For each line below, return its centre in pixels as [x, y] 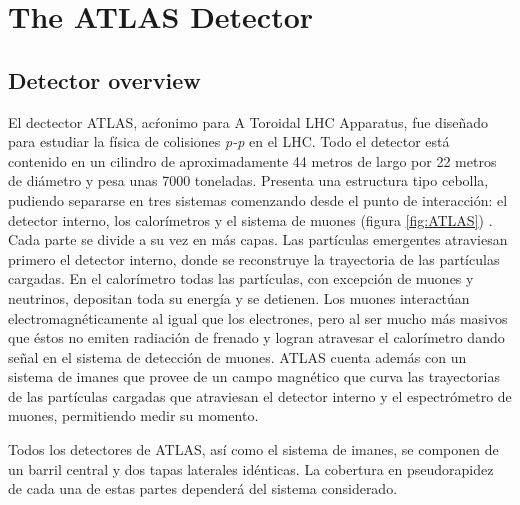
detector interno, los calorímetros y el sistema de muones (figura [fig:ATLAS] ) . [250, 219]
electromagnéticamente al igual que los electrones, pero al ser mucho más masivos [258, 317]
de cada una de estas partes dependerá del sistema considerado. [203, 488]
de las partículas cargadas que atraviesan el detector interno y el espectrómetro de [260, 395]
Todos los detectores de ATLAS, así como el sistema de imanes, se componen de [253, 449]
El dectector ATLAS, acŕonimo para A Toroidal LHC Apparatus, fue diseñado [248, 121]
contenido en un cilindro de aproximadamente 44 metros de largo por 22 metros [252, 160]
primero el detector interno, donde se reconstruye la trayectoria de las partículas [254, 258]
